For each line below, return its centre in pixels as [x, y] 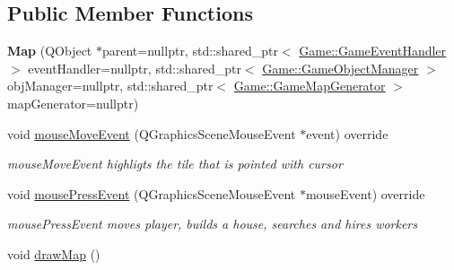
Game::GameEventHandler [373, 51]
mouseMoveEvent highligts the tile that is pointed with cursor [175, 164]
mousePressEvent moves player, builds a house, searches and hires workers [213, 224]
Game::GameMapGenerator [310, 86]
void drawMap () [54, 253]
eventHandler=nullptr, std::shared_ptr [135, 68]
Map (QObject [50, 51]
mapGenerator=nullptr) [73, 103]
